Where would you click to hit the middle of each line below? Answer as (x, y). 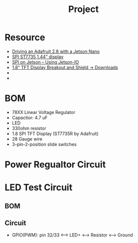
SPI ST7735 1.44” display (37, 57)
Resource (25, 37)
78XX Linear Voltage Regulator (43, 112)
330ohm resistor (29, 128)
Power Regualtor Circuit (55, 165)
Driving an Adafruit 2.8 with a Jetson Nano (56, 51)
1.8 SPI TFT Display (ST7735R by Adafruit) (55, 134)
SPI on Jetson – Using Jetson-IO (45, 62)
